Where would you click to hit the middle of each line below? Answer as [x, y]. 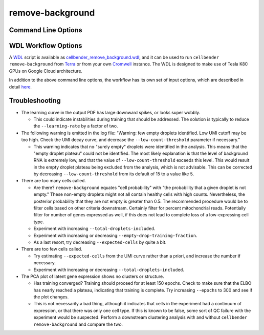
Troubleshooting [35, 101]
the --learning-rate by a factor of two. [76, 126]
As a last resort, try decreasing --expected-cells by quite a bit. [100, 242]
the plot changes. [51, 297]
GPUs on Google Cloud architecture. [46, 71]
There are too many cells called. [54, 181]
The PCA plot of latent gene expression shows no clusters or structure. [93, 276]
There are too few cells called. [52, 249]
